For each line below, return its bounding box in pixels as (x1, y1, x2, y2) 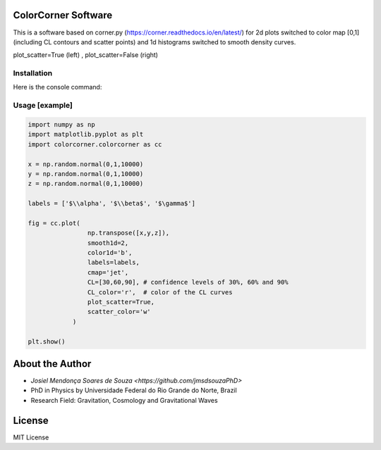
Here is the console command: (13, 83, 102, 92)
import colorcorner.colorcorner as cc (28, 140, 162, 148)
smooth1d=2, (87, 239, 129, 246)
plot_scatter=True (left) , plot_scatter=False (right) (13, 51, 159, 59)
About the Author (13, 358, 92, 370)
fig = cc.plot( (28, 219, 80, 227)
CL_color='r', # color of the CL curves (87, 288, 233, 296)
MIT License (13, 433, 49, 442)
